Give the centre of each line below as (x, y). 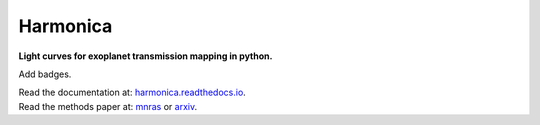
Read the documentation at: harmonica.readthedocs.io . (132, 92)
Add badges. (45, 74)
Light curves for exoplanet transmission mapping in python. (145, 56)
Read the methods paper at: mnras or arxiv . (108, 106)
